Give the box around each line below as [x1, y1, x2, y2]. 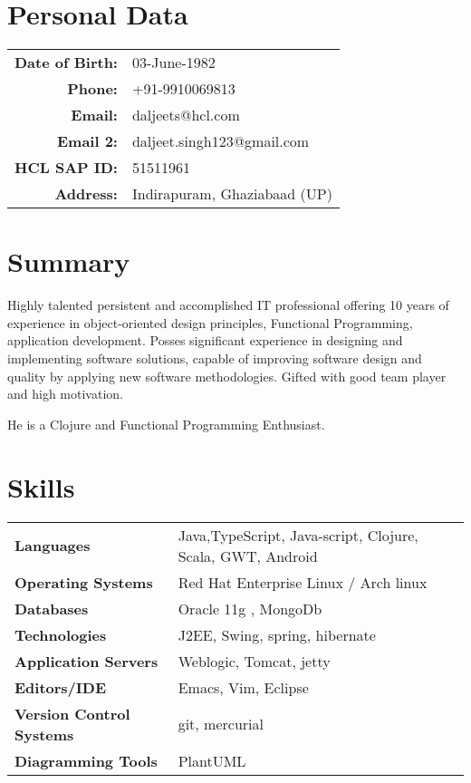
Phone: [67, 78, 118, 100]
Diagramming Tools [14, 749, 158, 771]
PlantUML [178, 749, 246, 771]
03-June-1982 [131, 52, 216, 73]
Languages [14, 535, 91, 556]
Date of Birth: [14, 52, 118, 73]
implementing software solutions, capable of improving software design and [7, 349, 422, 368]
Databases [14, 597, 89, 619]
